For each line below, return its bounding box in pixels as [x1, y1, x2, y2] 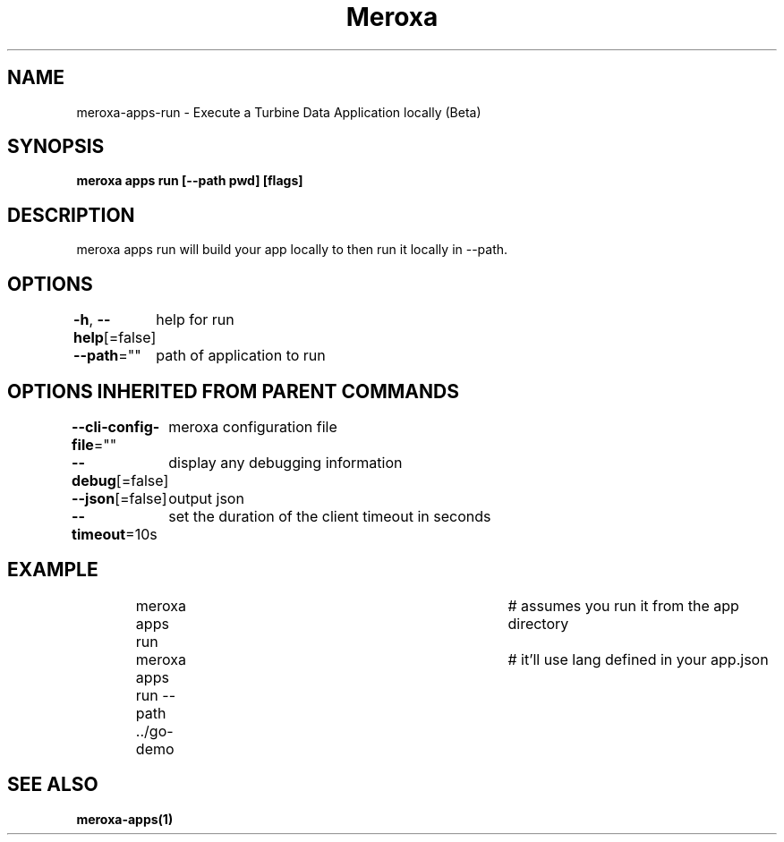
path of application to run [156, 346, 326, 365]
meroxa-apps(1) [76, 811, 174, 827]
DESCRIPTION [7, 203, 135, 226]
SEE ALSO [7, 773, 98, 796]
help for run [156, 310, 234, 329]
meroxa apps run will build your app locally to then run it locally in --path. [76, 242, 508, 258]
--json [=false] [72, 489, 167, 507]
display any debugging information [168, 453, 403, 472]
